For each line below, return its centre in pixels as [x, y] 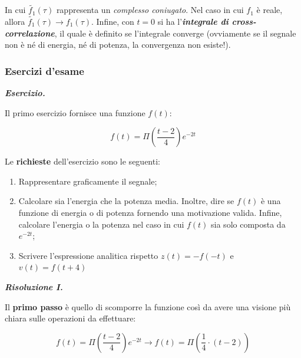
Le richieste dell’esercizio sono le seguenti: [82, 161]
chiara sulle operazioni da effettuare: [70, 318]
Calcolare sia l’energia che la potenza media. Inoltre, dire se [126, 201]
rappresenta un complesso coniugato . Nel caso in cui [150, 10]
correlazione [30, 33]
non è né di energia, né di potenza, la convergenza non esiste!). [118, 45]
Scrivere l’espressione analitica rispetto [88, 255]
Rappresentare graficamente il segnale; [88, 181]
